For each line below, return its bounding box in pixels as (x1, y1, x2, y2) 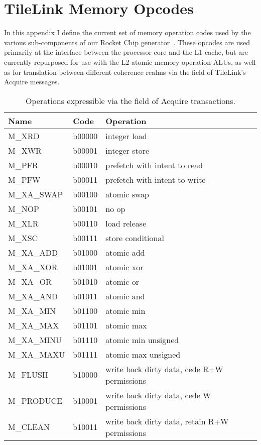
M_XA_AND (8, 290, 58, 302)
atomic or (105, 275, 139, 287)
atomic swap (105, 188, 150, 200)
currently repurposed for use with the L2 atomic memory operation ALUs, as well (4, 56, 256, 67)
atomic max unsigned (105, 348, 181, 360)
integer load (105, 130, 147, 142)
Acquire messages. (4, 76, 60, 87)
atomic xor (105, 261, 144, 273)
